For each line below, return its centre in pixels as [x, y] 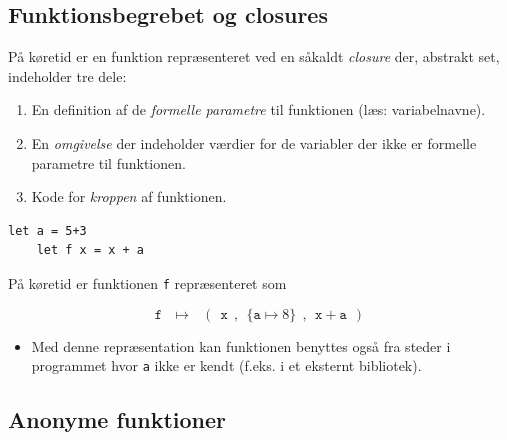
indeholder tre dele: [67, 75]
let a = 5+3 [47, 230]
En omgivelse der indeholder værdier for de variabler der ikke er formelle [254, 142]
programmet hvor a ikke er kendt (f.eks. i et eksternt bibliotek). [226, 365]
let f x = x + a [90, 250]
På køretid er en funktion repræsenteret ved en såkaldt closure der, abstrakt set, [254, 56]
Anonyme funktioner [117, 419]
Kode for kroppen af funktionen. [129, 196]
